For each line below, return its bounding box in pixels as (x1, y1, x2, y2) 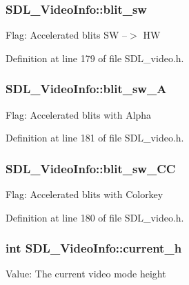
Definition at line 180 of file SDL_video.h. (6, 210, 184, 224)
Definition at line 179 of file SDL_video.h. (6, 50, 184, 65)
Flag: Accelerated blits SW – (6, 28, 128, 42)
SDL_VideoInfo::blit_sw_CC (6, 159, 176, 177)
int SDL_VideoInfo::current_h (6, 239, 182, 257)
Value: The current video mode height (6, 266, 166, 281)
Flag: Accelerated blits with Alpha (6, 107, 152, 121)
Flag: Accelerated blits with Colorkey (6, 187, 163, 202)
